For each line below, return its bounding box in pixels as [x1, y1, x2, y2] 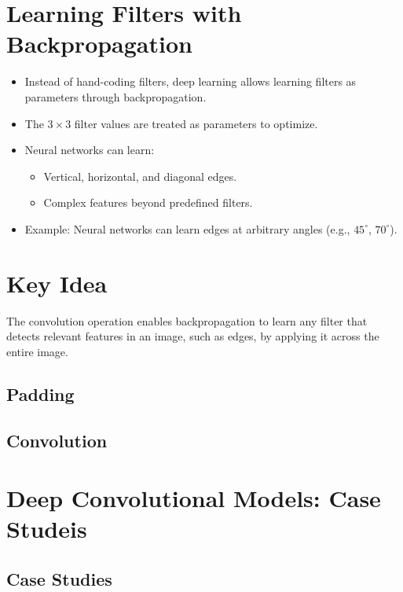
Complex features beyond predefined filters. [43, 194, 253, 211]
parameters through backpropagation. [24, 88, 207, 105]
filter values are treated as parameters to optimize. [74, 115, 318, 131]
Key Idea [6, 267, 108, 299]
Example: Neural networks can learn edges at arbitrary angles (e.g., [24, 220, 350, 237]
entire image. [6, 343, 68, 359]
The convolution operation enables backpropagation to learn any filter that [6, 312, 368, 329]
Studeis [6, 513, 87, 545]
